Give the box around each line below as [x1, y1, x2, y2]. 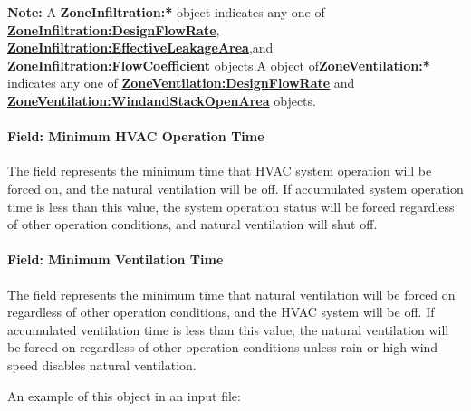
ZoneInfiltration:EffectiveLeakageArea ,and [7, 38, 274, 57]
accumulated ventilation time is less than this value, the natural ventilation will [7, 320, 449, 339]
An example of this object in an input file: [7, 386, 241, 405]
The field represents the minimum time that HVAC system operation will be [7, 161, 432, 180]
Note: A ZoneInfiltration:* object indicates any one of [7, 3, 325, 21]
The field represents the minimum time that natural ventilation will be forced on [7, 284, 456, 303]
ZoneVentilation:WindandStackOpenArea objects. [7, 91, 316, 110]
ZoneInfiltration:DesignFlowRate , [7, 20, 220, 39]
